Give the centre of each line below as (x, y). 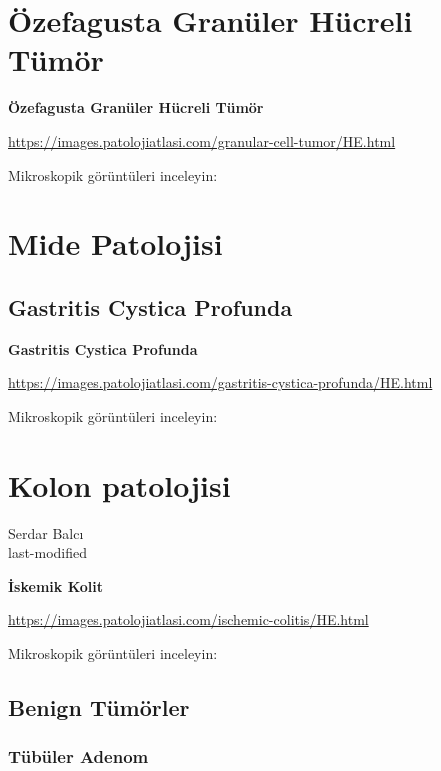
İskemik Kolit (56, 585)
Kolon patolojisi (119, 484)
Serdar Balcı (46, 532)
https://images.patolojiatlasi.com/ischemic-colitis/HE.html (188, 619)
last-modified (48, 552)
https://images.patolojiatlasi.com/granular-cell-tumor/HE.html (202, 140)
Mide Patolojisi (115, 243)
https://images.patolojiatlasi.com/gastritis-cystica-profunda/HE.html (220, 382)
